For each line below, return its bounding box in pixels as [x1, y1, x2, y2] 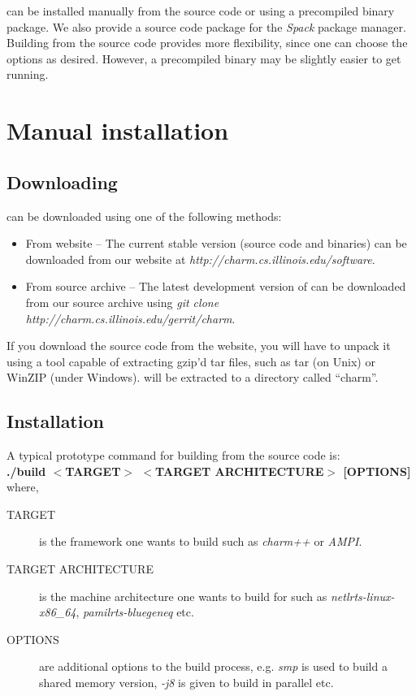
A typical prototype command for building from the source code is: [6, 447, 340, 464]
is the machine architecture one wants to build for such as [39, 587, 327, 604]
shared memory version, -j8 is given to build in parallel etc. [39, 674, 334, 691]
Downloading [6, 169, 118, 194]
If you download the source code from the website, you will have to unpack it [6, 337, 391, 354]
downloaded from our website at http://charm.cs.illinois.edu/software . [25, 250, 375, 267]
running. [6, 66, 49, 83]
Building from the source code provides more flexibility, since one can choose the [6, 34, 408, 51]
